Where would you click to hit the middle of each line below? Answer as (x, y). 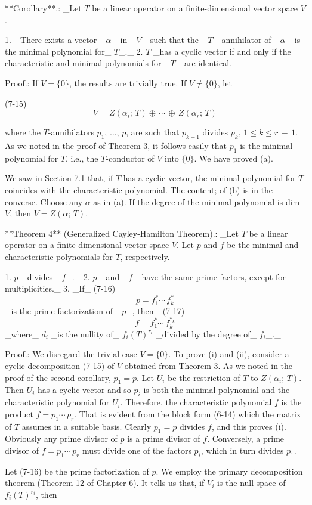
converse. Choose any (44, 201)
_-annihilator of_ (245, 40)
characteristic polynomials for (59, 256)
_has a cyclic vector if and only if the (222, 51)
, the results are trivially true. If (128, 83)
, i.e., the (82, 158)
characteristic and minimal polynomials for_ (86, 63)
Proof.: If (21, 83)
